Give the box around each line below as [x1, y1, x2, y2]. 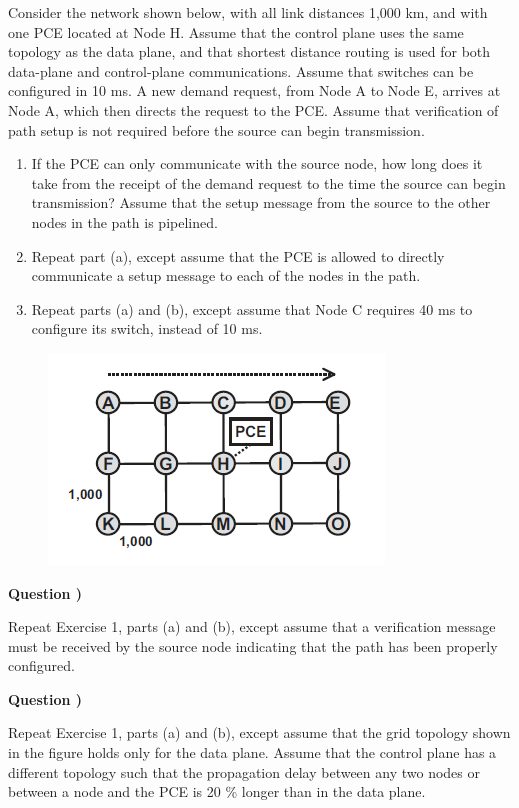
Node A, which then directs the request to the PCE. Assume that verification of [8, 99, 499, 120]
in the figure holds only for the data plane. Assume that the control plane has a [8, 742, 497, 763]
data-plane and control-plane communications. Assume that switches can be [8, 60, 474, 81]
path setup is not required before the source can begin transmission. [8, 119, 425, 140]
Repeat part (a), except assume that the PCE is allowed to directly [31, 245, 445, 266]
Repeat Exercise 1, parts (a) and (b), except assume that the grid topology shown [8, 722, 511, 743]
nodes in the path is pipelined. [31, 211, 218, 232]
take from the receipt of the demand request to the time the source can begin [31, 172, 506, 193]
